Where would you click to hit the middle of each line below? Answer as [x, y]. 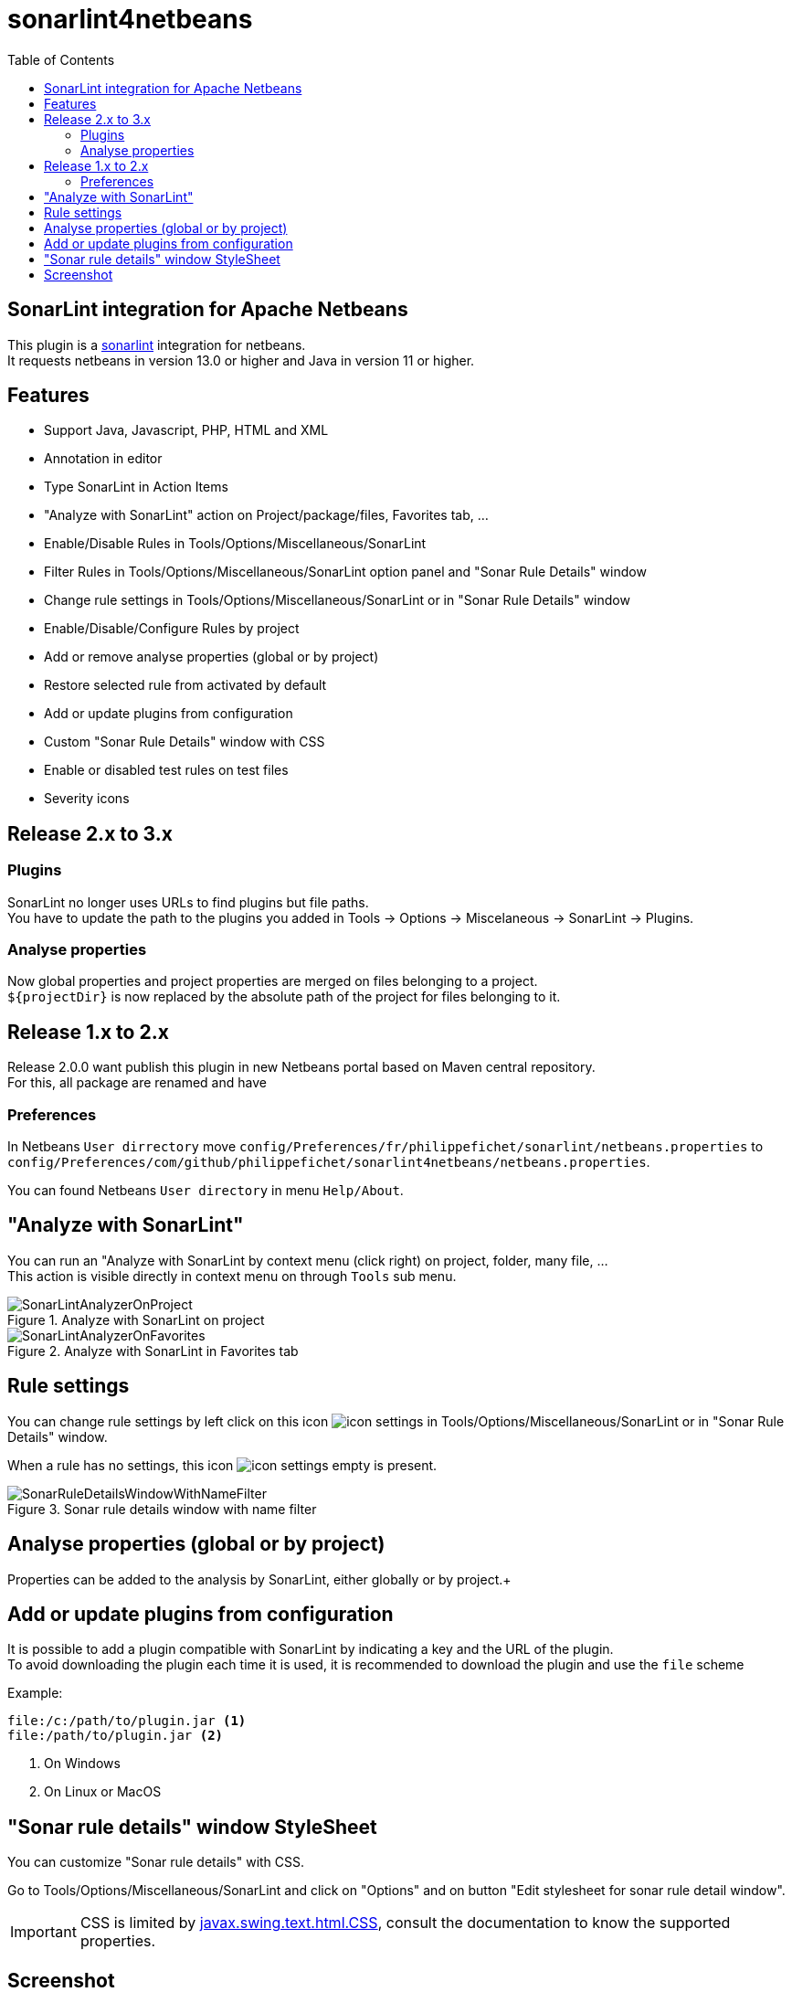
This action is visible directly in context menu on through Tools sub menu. [232, 1276]
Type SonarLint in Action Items [136, 487]
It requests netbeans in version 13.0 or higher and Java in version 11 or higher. [241, 360]
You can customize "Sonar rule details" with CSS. [156, 1862]
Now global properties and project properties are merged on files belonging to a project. [273, 981]
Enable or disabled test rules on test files [166, 770]
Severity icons [87, 799]
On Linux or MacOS [103, 1792]
